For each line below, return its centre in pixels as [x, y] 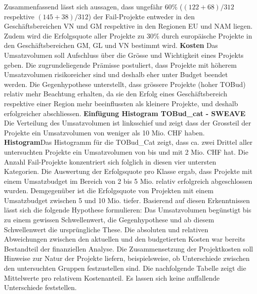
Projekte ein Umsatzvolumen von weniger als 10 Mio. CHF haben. [105, 132]
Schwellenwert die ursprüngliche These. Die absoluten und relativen [106, 229]
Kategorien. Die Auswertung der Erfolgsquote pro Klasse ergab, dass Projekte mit [128, 171]
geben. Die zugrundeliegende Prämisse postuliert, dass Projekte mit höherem [120, 64]
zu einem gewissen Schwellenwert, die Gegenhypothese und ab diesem [109, 220]
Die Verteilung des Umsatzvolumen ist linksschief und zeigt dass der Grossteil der [128, 123]
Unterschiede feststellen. [41, 287]
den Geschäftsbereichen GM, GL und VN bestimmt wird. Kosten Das [111, 45]
